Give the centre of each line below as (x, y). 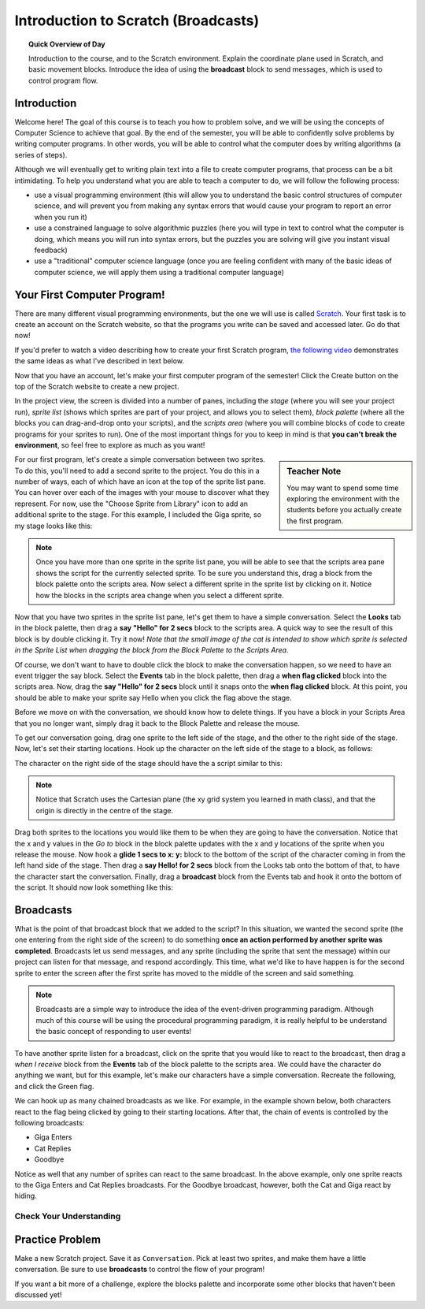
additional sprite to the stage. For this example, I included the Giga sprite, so (138, 515)
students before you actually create (344, 510)
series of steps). (41, 154)
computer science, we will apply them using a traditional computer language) (159, 272)
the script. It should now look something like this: (94, 887)
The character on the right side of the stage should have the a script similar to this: (148, 763)
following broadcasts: (50, 1122)
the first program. (315, 521)
